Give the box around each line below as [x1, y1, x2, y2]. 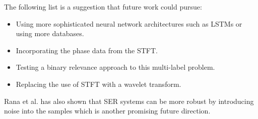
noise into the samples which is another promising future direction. [4, 105, 211, 116]
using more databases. [16, 28, 84, 39]
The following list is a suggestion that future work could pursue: [4, 2, 202, 12]
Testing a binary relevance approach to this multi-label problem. [16, 62, 215, 72]
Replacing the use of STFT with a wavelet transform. [16, 78, 181, 89]
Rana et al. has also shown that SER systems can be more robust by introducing [4, 95, 254, 106]
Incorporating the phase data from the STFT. [16, 45, 158, 55]
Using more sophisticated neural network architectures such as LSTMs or [16, 18, 242, 29]
